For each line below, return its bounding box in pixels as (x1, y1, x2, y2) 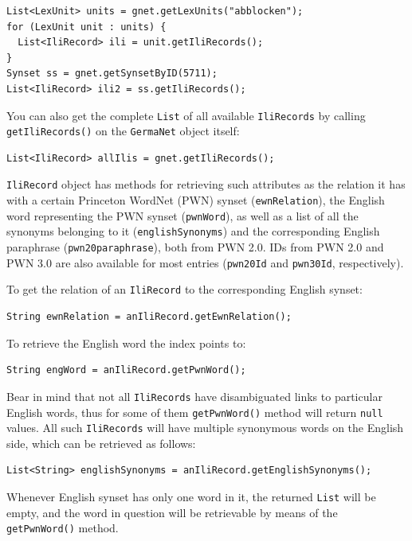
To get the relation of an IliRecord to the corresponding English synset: (6, 281, 363, 298)
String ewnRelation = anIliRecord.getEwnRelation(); (6, 311, 292, 323)
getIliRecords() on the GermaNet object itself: (6, 123, 240, 139)
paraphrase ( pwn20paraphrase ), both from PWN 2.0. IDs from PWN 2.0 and (6, 239, 384, 255)
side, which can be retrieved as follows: (6, 434, 196, 451)
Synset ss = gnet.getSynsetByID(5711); (6, 68, 218, 80)
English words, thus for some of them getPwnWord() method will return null (6, 403, 383, 420)
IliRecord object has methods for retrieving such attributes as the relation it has (6, 176, 406, 193)
